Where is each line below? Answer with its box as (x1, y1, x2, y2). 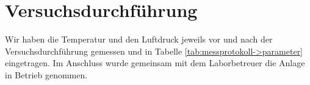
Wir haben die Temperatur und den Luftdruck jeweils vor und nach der (5, 33, 273, 46)
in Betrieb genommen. (5, 68, 88, 81)
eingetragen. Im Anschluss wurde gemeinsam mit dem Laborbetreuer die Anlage (5, 56, 305, 69)
